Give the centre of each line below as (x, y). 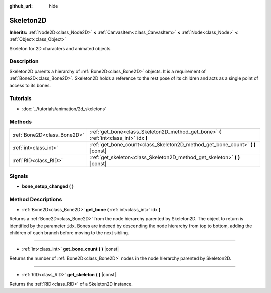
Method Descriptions (36, 200)
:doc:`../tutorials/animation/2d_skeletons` (64, 109)
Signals (19, 176)
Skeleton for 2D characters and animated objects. (61, 48)
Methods (21, 122)
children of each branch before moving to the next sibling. (69, 232)
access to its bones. (30, 85)
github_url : (21, 6)
